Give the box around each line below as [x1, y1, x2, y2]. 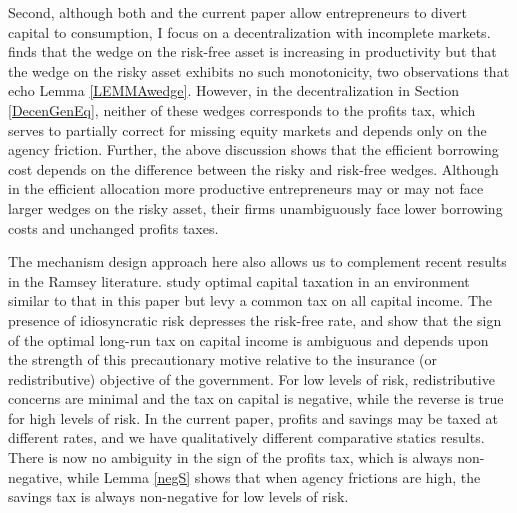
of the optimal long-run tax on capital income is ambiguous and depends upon [8, 329, 489, 350]
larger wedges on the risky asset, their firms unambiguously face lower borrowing [8, 197, 503, 218]
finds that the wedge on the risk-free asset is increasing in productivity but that [8, 41, 497, 62]
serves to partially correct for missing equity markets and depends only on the [8, 119, 487, 140]
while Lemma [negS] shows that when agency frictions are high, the [67, 466, 481, 487]
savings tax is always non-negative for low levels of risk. [8, 486, 349, 507]
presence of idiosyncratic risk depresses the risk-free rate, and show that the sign [8, 309, 502, 330]
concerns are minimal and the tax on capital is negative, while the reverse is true [8, 388, 504, 409]
